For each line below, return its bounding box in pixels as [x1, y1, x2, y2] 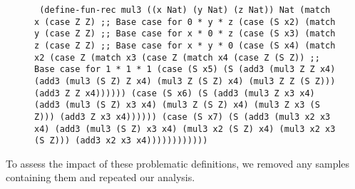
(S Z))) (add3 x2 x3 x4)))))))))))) [34, 136, 208, 146]
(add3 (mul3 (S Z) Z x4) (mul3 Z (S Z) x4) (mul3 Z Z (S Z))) [34, 76, 336, 86]
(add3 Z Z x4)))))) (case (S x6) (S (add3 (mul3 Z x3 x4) [34, 88, 315, 98]
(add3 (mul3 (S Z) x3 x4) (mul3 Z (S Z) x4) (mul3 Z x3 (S [34, 100, 320, 111]
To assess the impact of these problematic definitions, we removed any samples [6, 155, 350, 170]
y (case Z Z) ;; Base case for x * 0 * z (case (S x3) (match [34, 29, 336, 39]
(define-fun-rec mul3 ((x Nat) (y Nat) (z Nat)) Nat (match [39, 5, 331, 15]
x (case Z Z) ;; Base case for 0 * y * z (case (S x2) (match [34, 16, 336, 27]
